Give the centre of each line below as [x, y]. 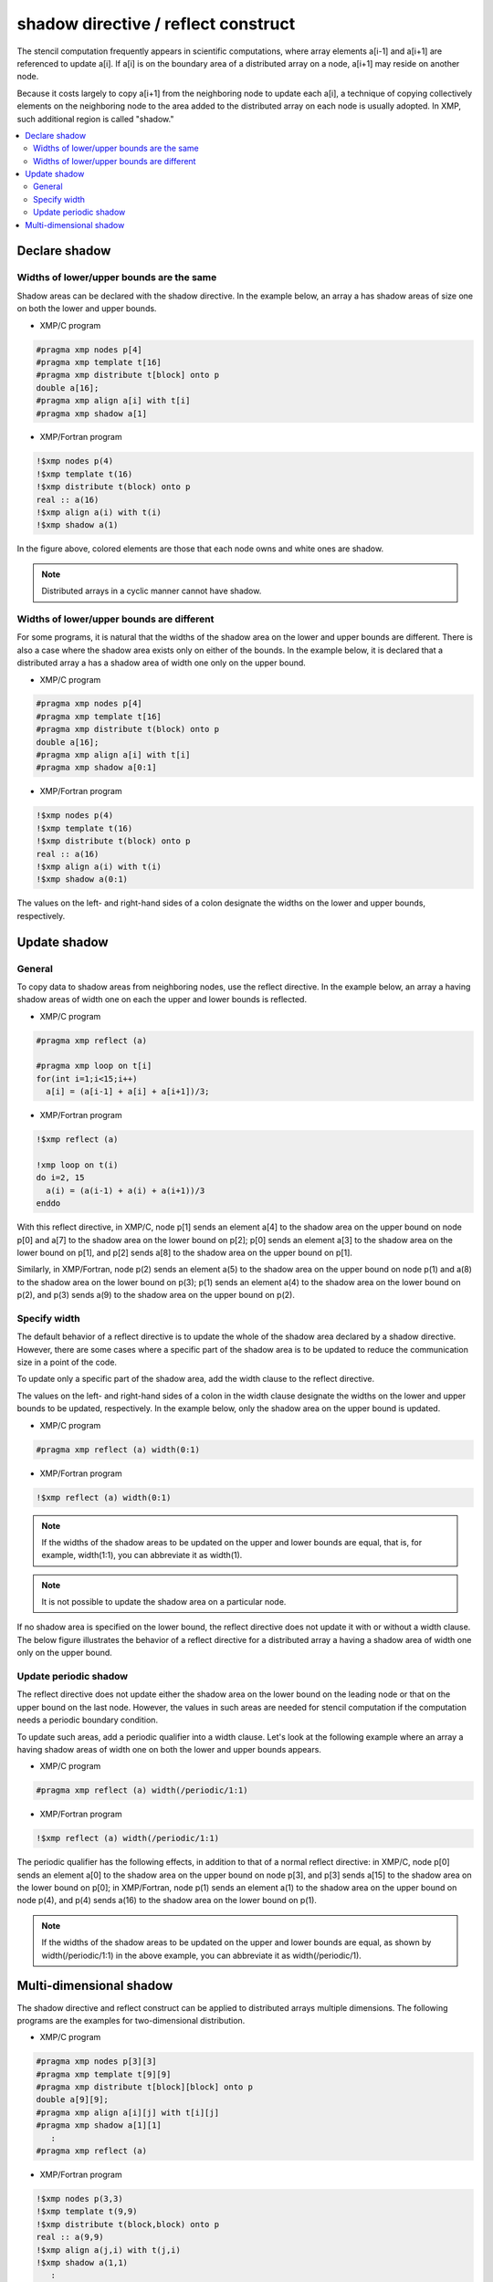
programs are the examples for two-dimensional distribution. [131, 2020]
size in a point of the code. [67, 1362]
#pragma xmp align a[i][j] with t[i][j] [127, 2112]
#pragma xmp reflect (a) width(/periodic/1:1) [142, 1790]
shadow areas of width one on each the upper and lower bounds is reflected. [162, 1000]
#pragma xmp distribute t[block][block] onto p [144, 2087]
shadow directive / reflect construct [156, 24]
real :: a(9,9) [70, 2237]
